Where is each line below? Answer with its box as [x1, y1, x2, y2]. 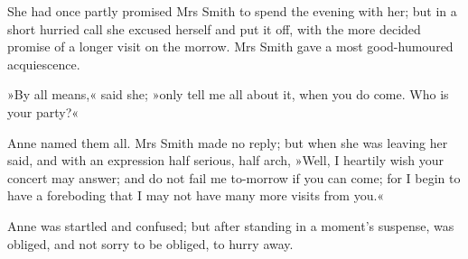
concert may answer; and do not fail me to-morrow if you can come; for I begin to [7, 168, 461, 187]
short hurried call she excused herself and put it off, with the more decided [7, 19, 421, 38]
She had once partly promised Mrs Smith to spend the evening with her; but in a [7, 2, 457, 20]
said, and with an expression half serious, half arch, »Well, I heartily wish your [7, 151, 444, 170]
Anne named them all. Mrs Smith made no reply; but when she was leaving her [7, 133, 448, 152]
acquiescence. [7, 54, 80, 73]
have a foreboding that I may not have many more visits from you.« [7, 186, 385, 205]
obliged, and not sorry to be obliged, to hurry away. [7, 234, 294, 253]
